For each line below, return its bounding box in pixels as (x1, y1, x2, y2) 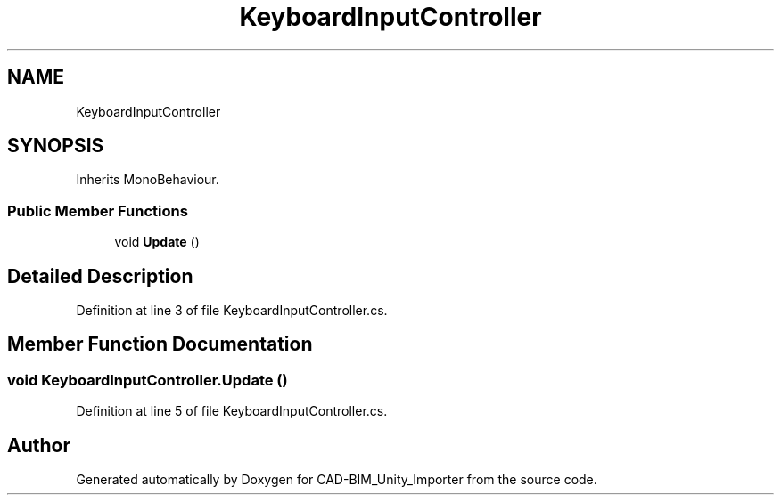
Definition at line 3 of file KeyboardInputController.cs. (76, 303, 388, 319)
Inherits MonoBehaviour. (76, 172, 219, 188)
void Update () (114, 234, 200, 250)
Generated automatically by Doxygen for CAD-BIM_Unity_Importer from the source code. (76, 472, 597, 488)
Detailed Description (7, 264, 193, 287)
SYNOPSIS (7, 134, 104, 158)
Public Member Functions (7, 201, 188, 220)
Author (7, 433, 70, 457)
